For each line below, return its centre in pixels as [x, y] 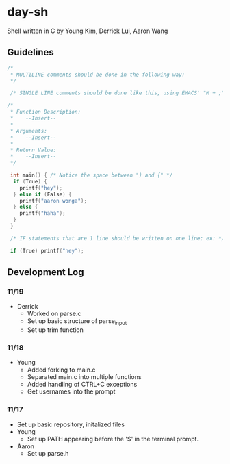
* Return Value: [33, 150]
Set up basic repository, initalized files [71, 424]
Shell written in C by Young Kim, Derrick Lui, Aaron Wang [88, 31]
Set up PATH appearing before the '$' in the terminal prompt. [113, 439]
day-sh [28, 12]
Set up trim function [55, 330]
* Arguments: [29, 131]
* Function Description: [45, 112]
